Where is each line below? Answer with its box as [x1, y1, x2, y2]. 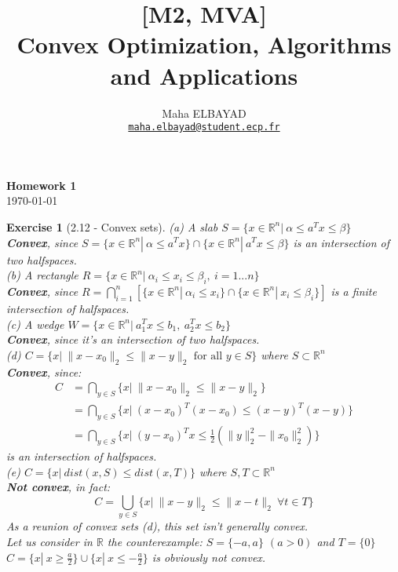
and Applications [110, 59, 298, 91]
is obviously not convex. [152, 548, 266, 565]
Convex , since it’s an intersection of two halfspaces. [6, 331, 260, 348]
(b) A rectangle [6, 267, 79, 283]
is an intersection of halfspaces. [6, 448, 157, 465]
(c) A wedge [6, 315, 64, 332]
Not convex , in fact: [6, 479, 111, 495]
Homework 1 [6, 177, 77, 193]
